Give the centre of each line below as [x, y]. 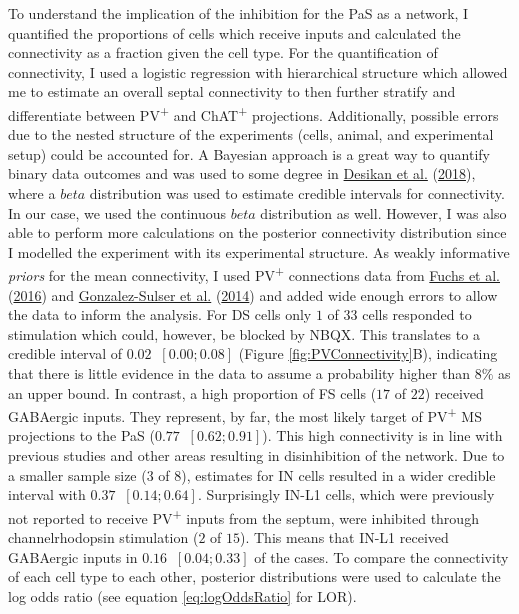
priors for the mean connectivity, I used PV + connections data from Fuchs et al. [254, 274]
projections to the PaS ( [81, 435]
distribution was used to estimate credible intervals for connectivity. [297, 193]
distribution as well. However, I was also [383, 212]
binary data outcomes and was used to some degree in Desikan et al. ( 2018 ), [242, 173]
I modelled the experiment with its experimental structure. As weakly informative [259, 251]
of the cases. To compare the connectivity [381, 556]
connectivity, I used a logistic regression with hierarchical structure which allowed [258, 71]
